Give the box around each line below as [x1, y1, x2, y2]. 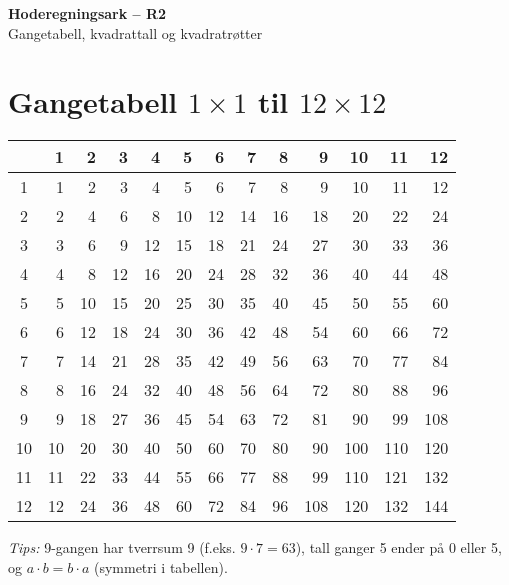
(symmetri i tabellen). [93, 556, 228, 577]
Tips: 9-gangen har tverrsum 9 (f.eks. [8, 537, 236, 558]
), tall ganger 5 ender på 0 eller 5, [295, 537, 502, 558]
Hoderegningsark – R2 [8, 3, 167, 23]
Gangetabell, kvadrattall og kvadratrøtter [8, 22, 263, 43]
